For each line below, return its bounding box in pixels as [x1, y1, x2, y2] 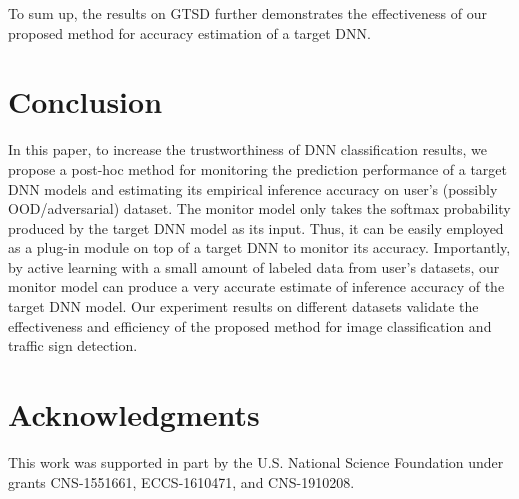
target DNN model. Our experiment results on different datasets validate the [8, 296, 479, 317]
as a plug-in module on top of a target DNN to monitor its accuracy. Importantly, [8, 237, 511, 258]
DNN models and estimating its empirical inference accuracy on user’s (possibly [8, 178, 498, 199]
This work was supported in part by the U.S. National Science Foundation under [8, 451, 504, 472]
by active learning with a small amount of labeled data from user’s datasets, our [8, 256, 500, 277]
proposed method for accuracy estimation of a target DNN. [8, 22, 371, 43]
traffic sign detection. [8, 335, 138, 356]
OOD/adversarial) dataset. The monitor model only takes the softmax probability [8, 198, 511, 219]
